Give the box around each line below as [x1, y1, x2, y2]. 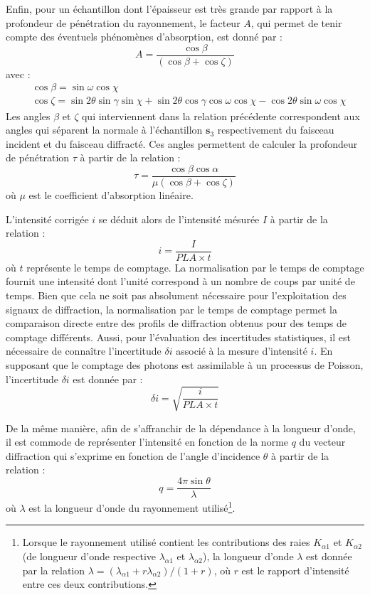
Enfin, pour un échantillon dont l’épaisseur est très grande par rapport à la [6, 1, 333, 16]
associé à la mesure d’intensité [176, 343, 307, 358]
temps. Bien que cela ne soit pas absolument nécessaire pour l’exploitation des [6, 287, 347, 302]
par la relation [22, 562, 85, 577]
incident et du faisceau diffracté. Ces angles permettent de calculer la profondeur [6, 136, 358, 151]
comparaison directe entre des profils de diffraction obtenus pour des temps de [6, 316, 347, 331]
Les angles [6, 108, 51, 123]
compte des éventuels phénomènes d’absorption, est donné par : [6, 29, 282, 44]
